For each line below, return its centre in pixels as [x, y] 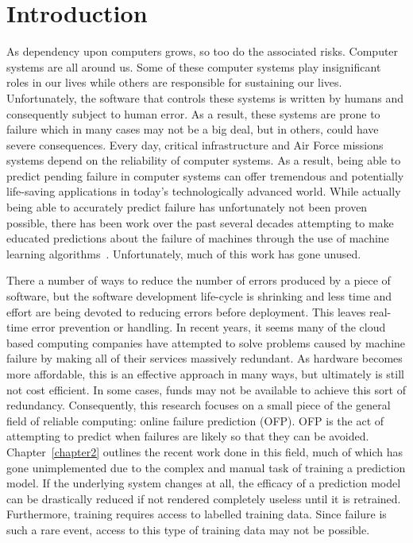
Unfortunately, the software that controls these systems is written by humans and [205, 97]
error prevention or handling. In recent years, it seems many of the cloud [208, 327]
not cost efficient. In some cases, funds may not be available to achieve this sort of [206, 389]
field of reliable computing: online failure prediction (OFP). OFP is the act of [195, 420]
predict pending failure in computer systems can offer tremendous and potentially [205, 175]
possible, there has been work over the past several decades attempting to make [200, 222]
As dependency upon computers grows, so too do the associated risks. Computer [203, 51]
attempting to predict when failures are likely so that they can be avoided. [188, 436]
